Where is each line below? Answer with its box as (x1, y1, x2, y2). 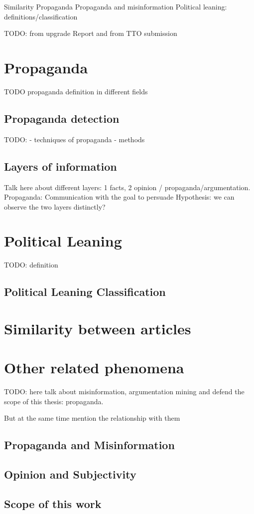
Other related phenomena (4, 357, 184, 378)
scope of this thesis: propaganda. (4, 396, 104, 406)
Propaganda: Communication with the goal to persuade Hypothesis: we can (4, 192, 235, 202)
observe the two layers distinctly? (4, 201, 106, 212)
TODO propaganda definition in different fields (4, 86, 148, 96)
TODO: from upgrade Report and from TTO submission (4, 28, 177, 38)
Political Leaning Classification (4, 284, 166, 299)
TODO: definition (4, 259, 58, 270)
